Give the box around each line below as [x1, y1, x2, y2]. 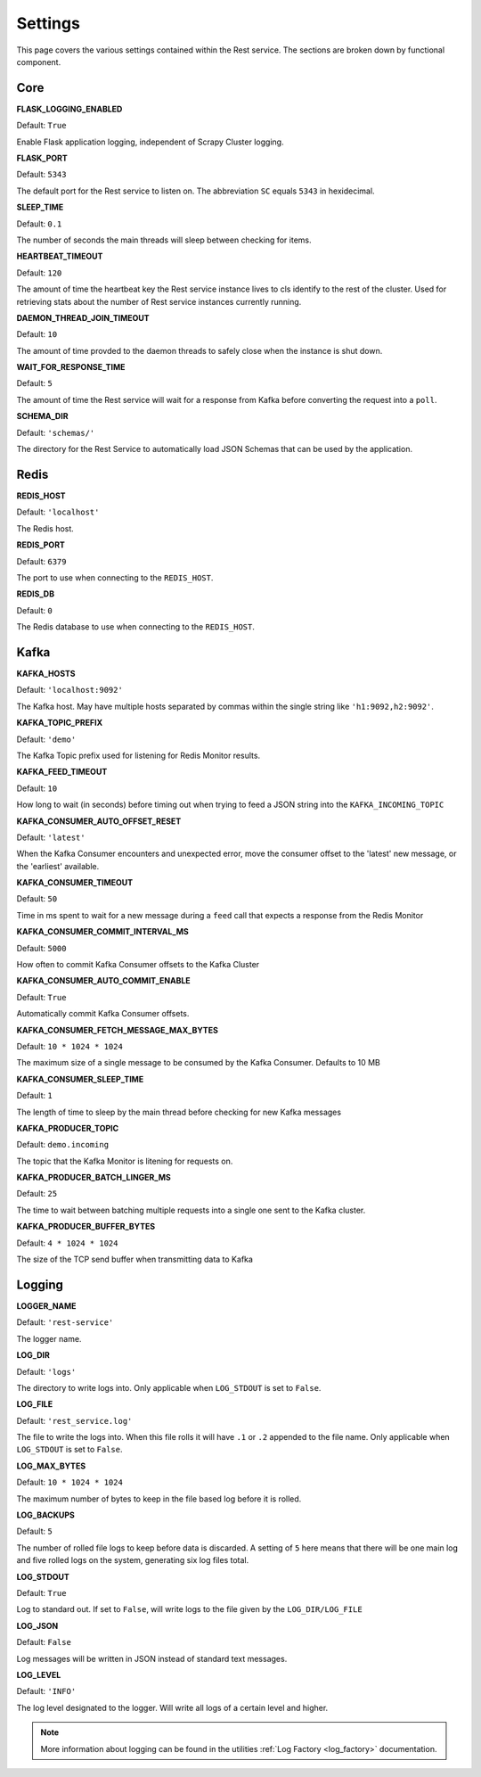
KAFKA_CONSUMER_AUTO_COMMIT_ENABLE [16, 975, 191, 986]
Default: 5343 [16, 169, 67, 180]
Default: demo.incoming [16, 1139, 110, 1150]
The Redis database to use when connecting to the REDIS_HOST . [16, 621, 256, 632]
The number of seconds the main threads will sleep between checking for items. [16, 234, 312, 245]
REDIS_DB [16, 588, 55, 599]
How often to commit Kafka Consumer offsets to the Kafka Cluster [16, 959, 260, 970]
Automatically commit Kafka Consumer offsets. [16, 1008, 190, 1019]
